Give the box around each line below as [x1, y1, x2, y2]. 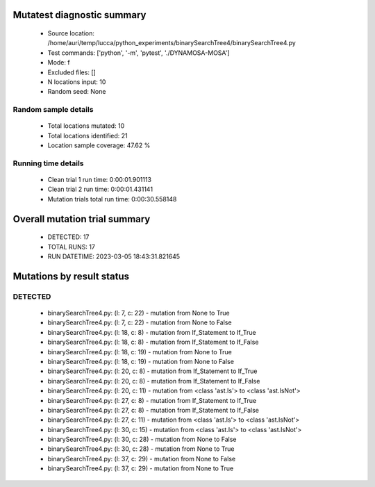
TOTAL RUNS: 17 [47, 242, 95, 251]
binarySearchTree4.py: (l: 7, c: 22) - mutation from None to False [47, 318, 232, 327]
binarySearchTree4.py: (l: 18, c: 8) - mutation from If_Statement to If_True [47, 328, 256, 336]
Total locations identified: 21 [47, 131, 128, 140]
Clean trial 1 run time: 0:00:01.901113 [47, 176, 152, 184]
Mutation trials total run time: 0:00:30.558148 [47, 195, 177, 203]
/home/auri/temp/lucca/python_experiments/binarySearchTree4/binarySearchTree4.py [47, 39, 297, 47]
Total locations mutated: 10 [47, 122, 125, 130]
